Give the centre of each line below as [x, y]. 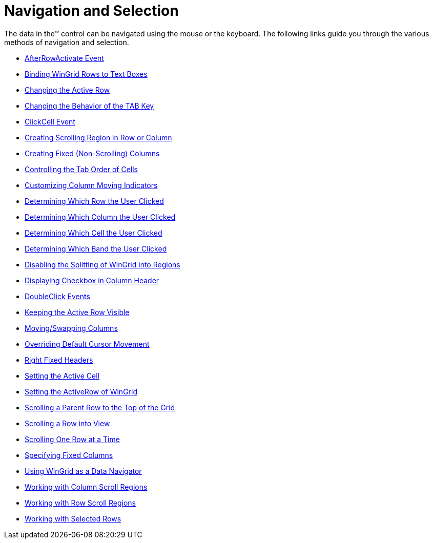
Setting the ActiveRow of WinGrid [81, 391]
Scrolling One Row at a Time [72, 439]
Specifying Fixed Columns [69, 455]
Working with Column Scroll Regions [86, 487]
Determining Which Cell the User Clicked [94, 233]
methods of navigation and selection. [67, 42]
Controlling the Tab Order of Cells [81, 169]
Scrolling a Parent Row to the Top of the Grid [100, 407]
